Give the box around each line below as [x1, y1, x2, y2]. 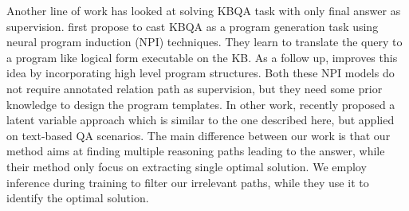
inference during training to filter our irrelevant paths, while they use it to [6, 174, 369, 190]
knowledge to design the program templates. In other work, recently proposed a [6, 96, 395, 112]
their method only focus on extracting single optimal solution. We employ [6, 158, 367, 174]
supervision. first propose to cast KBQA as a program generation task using [6, 18, 379, 34]
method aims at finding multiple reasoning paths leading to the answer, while [6, 143, 385, 159]
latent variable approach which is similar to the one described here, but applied [6, 111, 395, 128]
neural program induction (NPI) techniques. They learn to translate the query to [6, 33, 403, 50]
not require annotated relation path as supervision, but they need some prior [6, 80, 383, 96]
